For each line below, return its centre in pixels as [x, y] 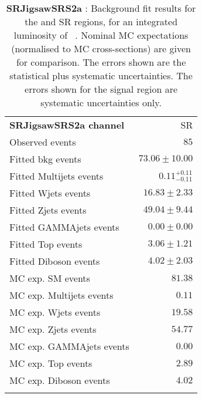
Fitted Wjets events [50, 193]
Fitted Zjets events [48, 210]
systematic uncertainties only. [101, 102]
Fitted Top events [46, 244]
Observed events [43, 142]
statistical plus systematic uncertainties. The [101, 75]
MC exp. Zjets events [53, 329]
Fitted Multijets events [57, 176]
